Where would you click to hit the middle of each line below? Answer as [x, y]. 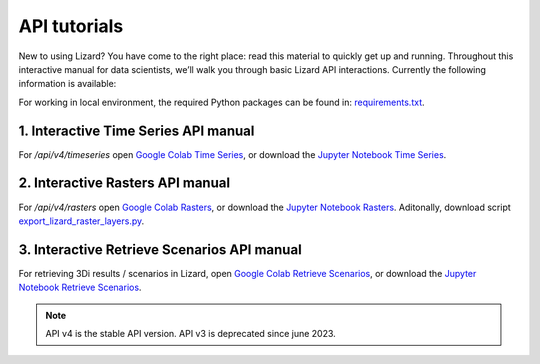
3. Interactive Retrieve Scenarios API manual [160, 249]
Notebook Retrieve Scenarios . [80, 287]
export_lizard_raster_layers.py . [81, 221]
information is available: [67, 84]
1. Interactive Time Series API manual [136, 130]
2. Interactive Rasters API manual [124, 183]
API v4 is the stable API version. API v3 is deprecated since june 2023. [191, 333]
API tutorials [71, 26]
